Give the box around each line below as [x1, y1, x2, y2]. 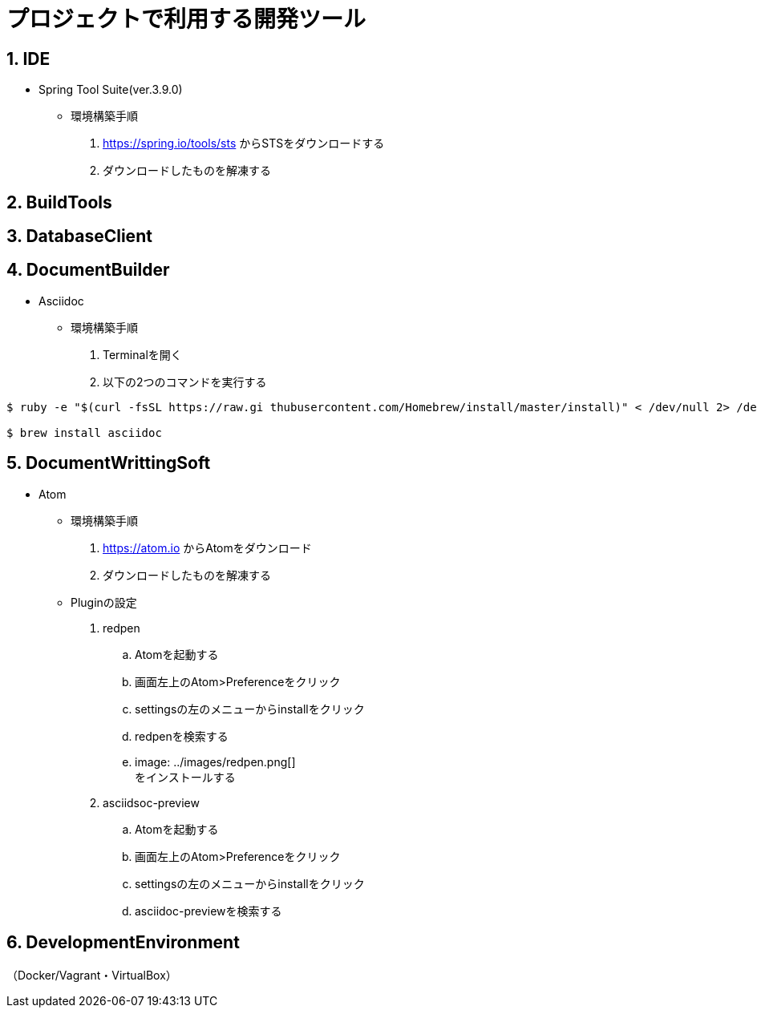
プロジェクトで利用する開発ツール [6, 6, 366, 33]
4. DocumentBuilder [6, 260, 170, 281]
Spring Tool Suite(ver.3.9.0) [38, 83, 183, 97]
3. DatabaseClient [6, 226, 152, 247]
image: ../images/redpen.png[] [135, 754, 296, 769]
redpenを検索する [135, 729, 229, 743]
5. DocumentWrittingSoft [6, 453, 211, 474]
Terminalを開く [103, 347, 182, 362]
